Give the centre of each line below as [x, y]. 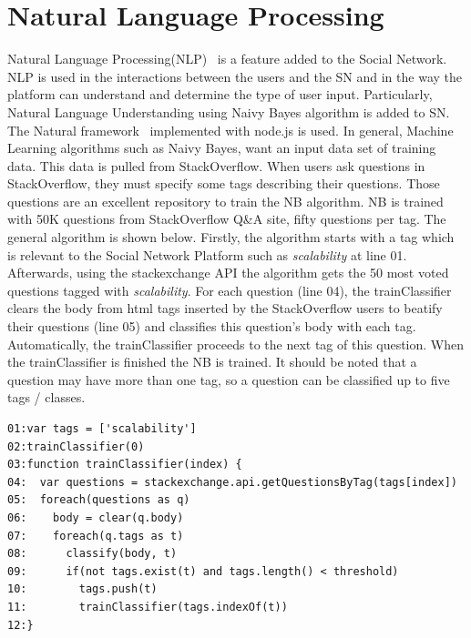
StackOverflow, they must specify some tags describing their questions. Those [224, 183]
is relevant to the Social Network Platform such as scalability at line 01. [207, 254]
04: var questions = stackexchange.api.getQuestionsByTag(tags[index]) [232, 482]
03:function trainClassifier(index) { [125, 465]
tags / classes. [46, 397]
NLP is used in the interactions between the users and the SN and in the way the [235, 76]
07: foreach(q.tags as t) [96, 536]
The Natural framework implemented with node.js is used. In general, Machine [230, 130]
